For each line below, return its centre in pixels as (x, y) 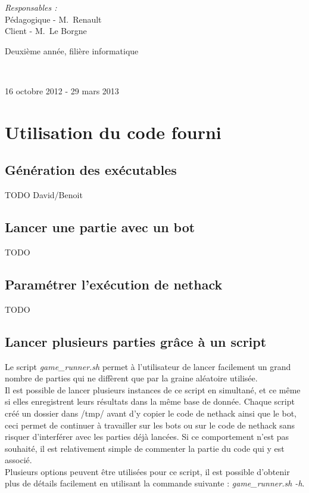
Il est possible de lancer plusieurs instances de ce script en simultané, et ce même (153, 389)
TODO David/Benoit (44, 195)
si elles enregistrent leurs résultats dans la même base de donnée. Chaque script (150, 401)
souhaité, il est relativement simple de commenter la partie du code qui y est (145, 448)
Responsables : (31, 7)
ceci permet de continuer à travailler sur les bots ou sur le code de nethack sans (150, 425)
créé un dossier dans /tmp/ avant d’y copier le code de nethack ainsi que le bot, (151, 413)
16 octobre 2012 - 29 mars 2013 (62, 90)
